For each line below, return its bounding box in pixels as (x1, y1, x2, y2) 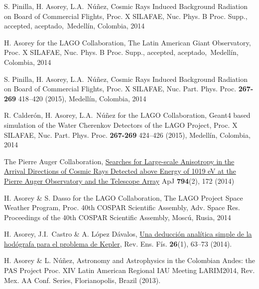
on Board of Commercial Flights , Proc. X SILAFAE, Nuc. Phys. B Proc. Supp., (4, 10, 248, 21)
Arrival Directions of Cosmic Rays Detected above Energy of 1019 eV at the (4, 166, 236, 176)
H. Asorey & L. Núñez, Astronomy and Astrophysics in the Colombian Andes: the (4, 255, 255, 266)
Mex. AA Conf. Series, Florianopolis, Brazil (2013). (4, 275, 161, 285)
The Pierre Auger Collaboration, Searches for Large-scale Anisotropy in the (4, 156, 235, 166)
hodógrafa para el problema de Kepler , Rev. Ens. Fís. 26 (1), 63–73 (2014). (4, 238, 232, 249)
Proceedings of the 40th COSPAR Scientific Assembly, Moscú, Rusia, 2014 (4, 212, 231, 222)
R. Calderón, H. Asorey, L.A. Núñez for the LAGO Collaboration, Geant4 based (4, 110, 251, 120)
